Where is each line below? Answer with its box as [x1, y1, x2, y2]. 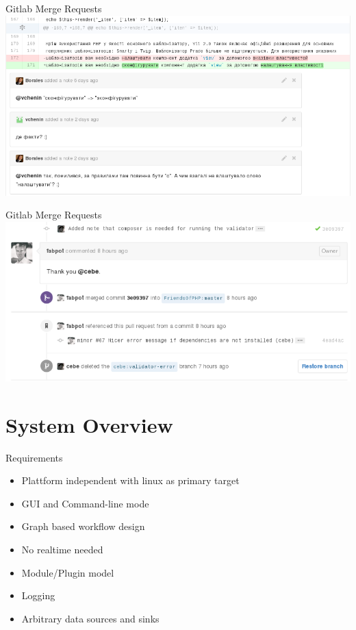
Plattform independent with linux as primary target [21, 473, 240, 488]
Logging [21, 588, 55, 603]
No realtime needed [21, 542, 103, 557]
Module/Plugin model [21, 565, 114, 579]
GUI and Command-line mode [21, 496, 149, 510]
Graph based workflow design [21, 519, 145, 533]
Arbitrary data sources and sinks [21, 611, 160, 625]
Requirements [5, 450, 63, 464]
